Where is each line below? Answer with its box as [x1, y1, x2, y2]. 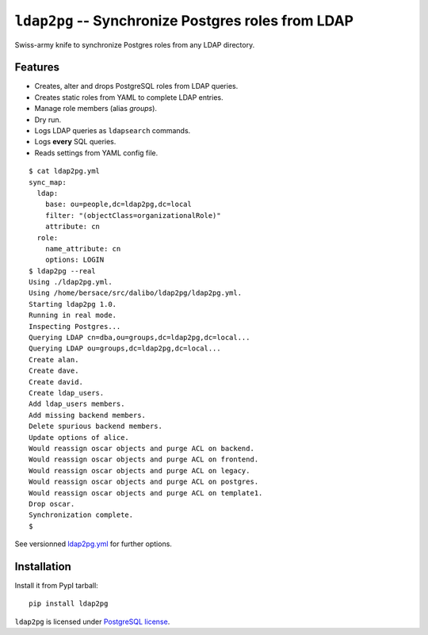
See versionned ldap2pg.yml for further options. [14, 539, 172, 549]
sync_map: [29, 178, 67, 186]
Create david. [29, 377, 83, 386]
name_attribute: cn [44, 244, 121, 253]
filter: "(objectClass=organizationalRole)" [44, 211, 221, 220]
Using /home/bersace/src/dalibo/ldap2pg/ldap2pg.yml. [29, 289, 242, 297]
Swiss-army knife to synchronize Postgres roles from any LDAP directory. [14, 40, 255, 49]
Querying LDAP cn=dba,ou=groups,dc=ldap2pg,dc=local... [29, 333, 250, 342]
